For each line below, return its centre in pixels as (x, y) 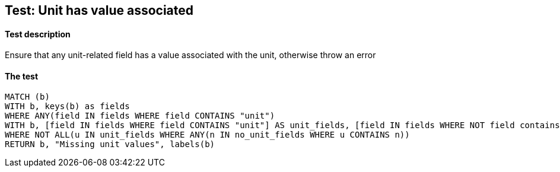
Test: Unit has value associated (99, 10)
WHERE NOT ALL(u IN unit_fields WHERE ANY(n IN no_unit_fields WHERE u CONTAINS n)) (207, 135)
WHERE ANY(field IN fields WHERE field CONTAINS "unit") (140, 116)
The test (22, 76)
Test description (38, 34)
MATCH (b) (27, 97)
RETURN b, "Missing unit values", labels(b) (110, 144)
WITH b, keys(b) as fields (67, 106)
